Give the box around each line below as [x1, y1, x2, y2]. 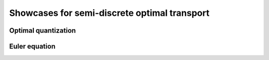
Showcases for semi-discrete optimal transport [9, 7, 210, 18]
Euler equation [9, 42, 56, 51]
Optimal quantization [9, 26, 76, 35]
